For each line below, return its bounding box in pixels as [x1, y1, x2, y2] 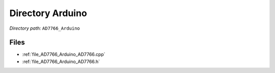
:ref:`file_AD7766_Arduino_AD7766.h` [22, 58, 100, 64]
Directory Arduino [9, 8, 88, 19]
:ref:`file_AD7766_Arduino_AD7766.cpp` [22, 51, 105, 57]
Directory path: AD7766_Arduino [9, 25, 80, 31]
